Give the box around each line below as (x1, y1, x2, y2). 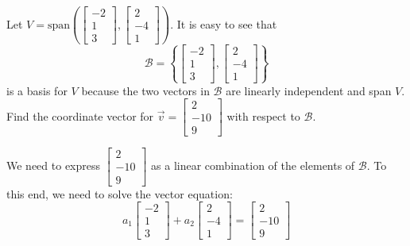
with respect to (226, 107, 300, 124)
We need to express (6, 156, 101, 173)
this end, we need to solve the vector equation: (6, 185, 233, 202)
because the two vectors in (81, 82, 210, 98)
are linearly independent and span (226, 82, 392, 98)
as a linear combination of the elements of (151, 156, 355, 173)
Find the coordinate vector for (6, 107, 154, 124)
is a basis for (6, 82, 68, 98)
